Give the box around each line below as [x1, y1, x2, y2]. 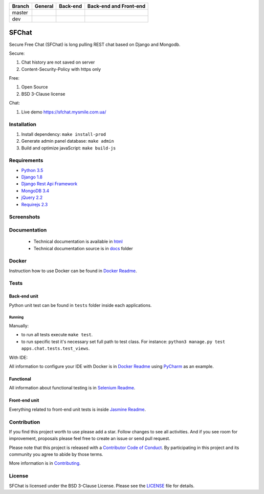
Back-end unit [9, 293, 39, 299]
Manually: [9, 323, 29, 329]
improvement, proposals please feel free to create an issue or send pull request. [9, 435, 171, 442]
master [12, 9, 28, 16]
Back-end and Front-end [87, 3, 146, 9]
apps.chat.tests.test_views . [21, 345, 90, 351]
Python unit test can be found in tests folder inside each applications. [9, 302, 152, 308]
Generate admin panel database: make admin [21, 138, 114, 144]
